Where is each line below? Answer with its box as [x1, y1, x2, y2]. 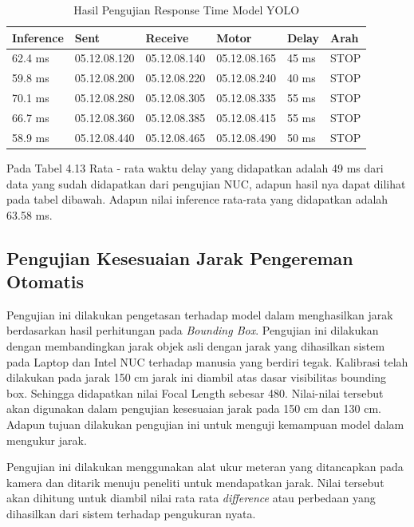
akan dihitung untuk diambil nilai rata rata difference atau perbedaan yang [6, 489, 376, 506]
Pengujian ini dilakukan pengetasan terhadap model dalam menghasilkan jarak [6, 306, 393, 323]
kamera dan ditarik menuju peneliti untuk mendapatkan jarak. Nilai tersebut [6, 474, 384, 490]
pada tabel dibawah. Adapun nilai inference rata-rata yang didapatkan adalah [6, 191, 388, 208]
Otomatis [6, 269, 85, 294]
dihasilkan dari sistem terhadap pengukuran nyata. [6, 505, 256, 521]
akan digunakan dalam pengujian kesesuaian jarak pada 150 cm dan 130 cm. [6, 400, 382, 417]
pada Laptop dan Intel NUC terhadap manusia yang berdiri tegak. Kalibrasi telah [6, 353, 408, 370]
